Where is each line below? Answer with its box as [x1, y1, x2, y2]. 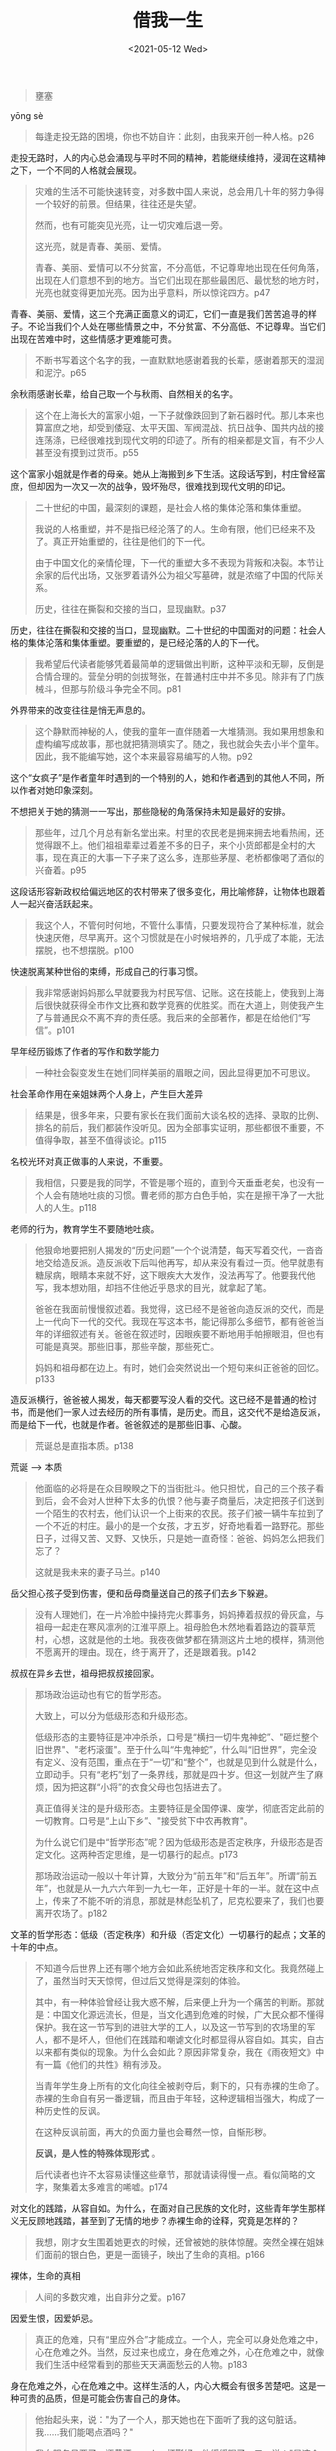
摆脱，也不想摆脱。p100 [34, 944, 135, 956]
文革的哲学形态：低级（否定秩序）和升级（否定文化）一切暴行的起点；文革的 [10, 1928, 326, 1940]
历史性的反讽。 [43, 2104, 106, 2116]
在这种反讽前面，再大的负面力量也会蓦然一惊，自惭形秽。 [34, 2126, 272, 2138]
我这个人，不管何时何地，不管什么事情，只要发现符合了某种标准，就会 [34, 919, 325, 931]
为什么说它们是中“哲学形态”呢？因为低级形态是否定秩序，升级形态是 [34, 1836, 315, 1848]
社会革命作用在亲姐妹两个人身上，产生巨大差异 [10, 1087, 203, 1100]
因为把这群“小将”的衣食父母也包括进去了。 [52, 1781, 228, 1793]
